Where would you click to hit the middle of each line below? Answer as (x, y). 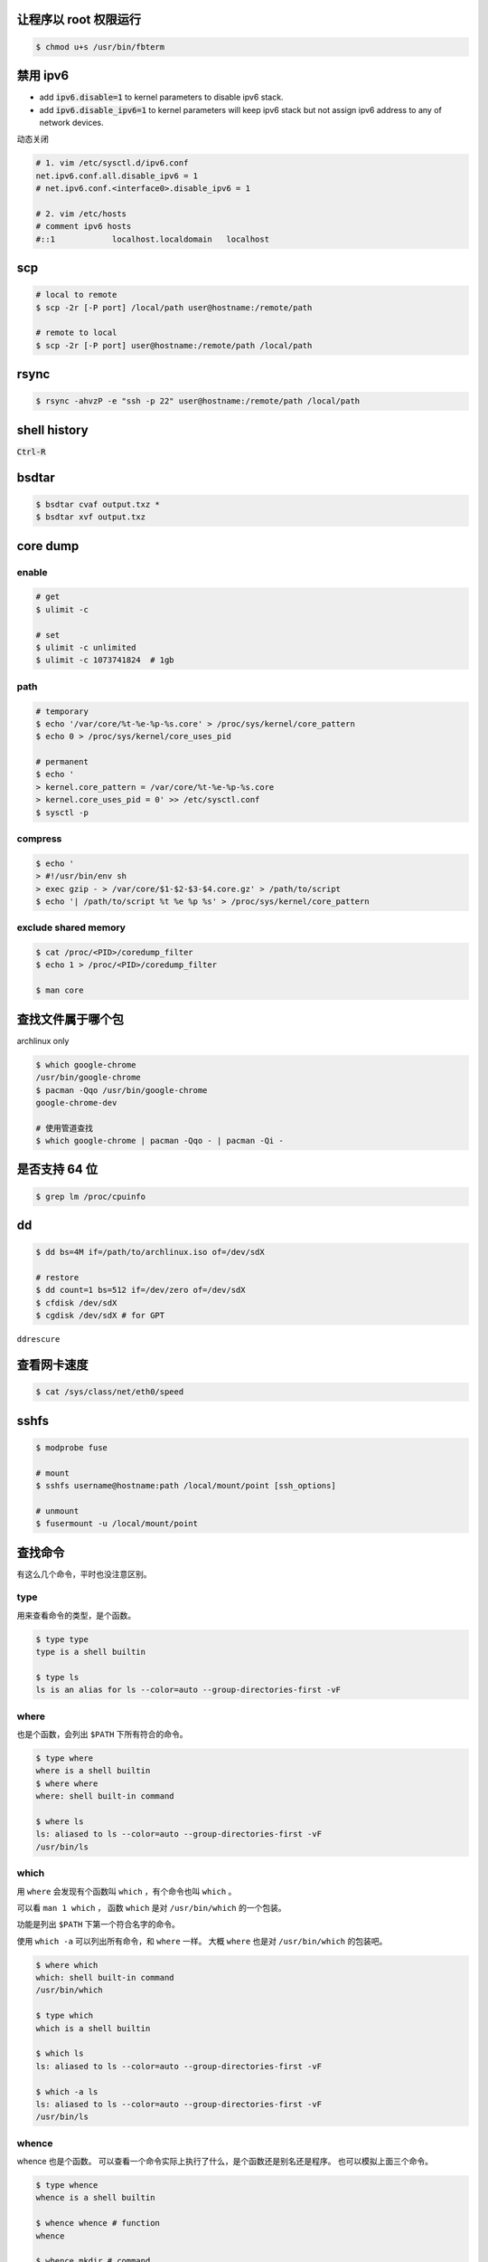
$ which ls (60, 2053)
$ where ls (60, 1822)
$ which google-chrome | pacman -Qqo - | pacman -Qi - (160, 1141)
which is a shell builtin (93, 2028)
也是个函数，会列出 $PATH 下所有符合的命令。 (103, 1735)
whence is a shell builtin (95, 2198)
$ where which (67, 1965)
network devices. (71, 122)
